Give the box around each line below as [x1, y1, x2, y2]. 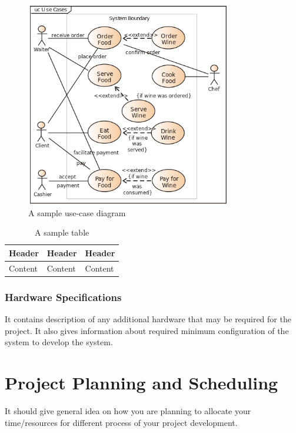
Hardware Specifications [5, 289, 122, 304]
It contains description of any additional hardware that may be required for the [5, 313, 291, 325]
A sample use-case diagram [28, 206, 126, 219]
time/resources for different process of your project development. [5, 416, 238, 428]
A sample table [35, 226, 89, 239]
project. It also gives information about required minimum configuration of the [5, 324, 289, 336]
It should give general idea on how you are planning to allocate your [5, 405, 251, 417]
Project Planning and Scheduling [5, 371, 278, 395]
